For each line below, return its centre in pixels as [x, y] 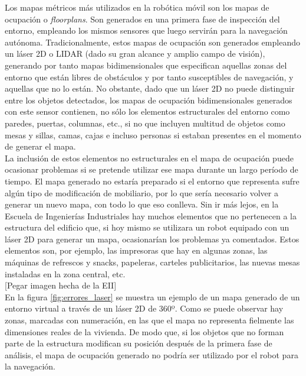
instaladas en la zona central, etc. [65, 273]
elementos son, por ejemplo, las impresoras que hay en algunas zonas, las [136, 250]
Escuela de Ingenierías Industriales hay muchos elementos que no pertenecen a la [151, 215]
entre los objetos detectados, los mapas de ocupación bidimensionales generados [149, 100]
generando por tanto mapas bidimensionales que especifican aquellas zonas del [146, 65]
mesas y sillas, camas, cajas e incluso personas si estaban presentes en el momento [153, 134]
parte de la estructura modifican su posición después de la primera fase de [139, 343]
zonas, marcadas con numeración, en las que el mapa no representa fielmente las [149, 320]
